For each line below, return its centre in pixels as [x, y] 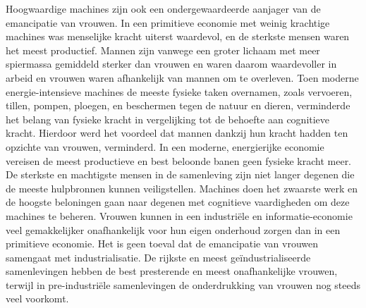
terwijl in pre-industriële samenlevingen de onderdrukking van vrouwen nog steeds [183, 284]
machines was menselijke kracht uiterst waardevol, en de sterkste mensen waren [178, 36]
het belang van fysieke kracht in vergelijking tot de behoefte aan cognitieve [168, 119]
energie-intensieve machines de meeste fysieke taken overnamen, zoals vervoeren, [179, 91]
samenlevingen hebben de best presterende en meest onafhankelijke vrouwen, [172, 271]
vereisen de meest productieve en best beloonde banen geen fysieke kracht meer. [179, 160]
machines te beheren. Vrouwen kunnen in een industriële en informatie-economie [179, 215]
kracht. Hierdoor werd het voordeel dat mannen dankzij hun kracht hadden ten [177, 133]
